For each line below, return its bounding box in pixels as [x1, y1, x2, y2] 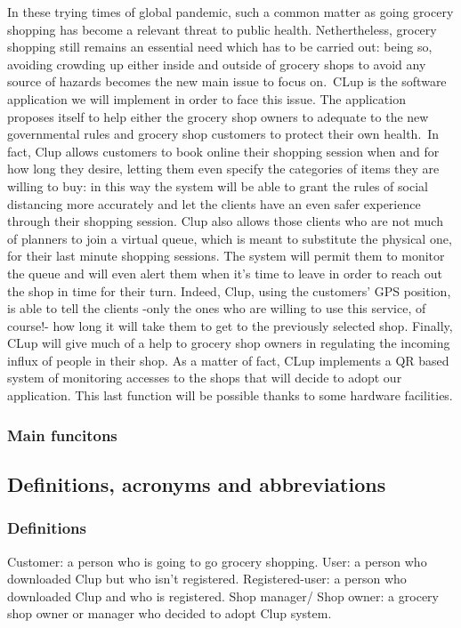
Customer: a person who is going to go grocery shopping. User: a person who [7, 552, 427, 570]
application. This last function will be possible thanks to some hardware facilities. [7, 386, 453, 405]
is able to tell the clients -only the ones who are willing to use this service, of [7, 299, 426, 318]
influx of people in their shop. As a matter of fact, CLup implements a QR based [7, 350, 449, 369]
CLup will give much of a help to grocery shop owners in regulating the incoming [7, 334, 450, 352]
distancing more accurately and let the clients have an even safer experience [7, 194, 421, 213]
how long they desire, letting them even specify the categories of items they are [7, 159, 440, 178]
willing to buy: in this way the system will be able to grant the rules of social [7, 176, 428, 195]
